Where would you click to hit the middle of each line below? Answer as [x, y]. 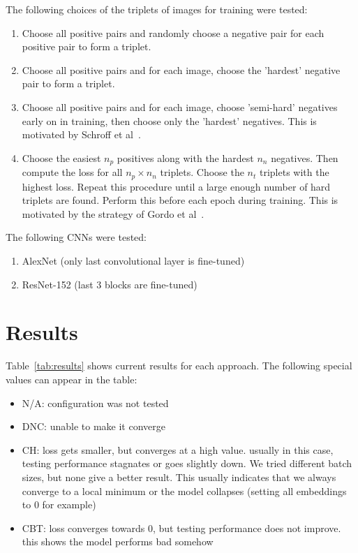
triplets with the [294, 172]
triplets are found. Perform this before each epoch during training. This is [180, 200]
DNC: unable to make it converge [94, 426]
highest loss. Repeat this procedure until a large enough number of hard [176, 186]
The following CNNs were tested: [76, 237]
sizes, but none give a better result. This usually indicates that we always [179, 477]
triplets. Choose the [202, 172]
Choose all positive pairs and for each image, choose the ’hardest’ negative [181, 69]
